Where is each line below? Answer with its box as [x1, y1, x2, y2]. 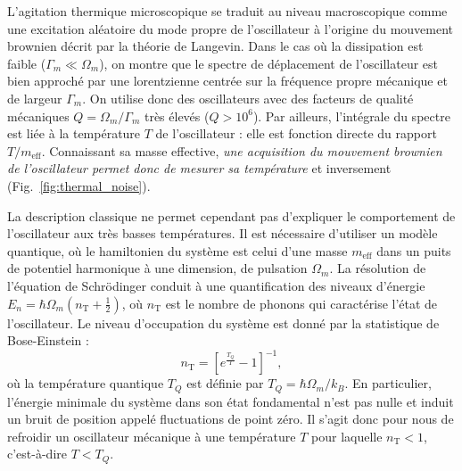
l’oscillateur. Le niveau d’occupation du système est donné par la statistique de [7, 313, 440, 332]
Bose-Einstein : [7, 331, 89, 350]
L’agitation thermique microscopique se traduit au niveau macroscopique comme [7, 2, 448, 20]
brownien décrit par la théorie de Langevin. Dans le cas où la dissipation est [7, 37, 424, 55]
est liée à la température [7, 124, 141, 143]
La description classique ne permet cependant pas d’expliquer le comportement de [7, 206, 456, 225]
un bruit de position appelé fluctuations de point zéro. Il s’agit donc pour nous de [7, 409, 454, 428]
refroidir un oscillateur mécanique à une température [7, 426, 296, 445]
